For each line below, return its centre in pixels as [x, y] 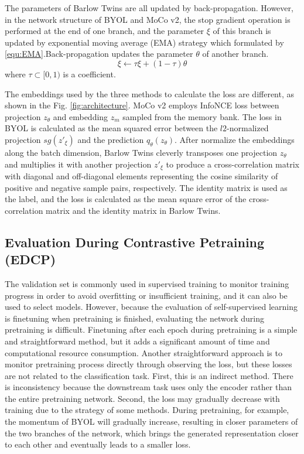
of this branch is [242, 31]
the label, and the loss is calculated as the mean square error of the [126, 199]
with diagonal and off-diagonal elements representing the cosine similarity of [141, 175]
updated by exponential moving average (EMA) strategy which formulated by [144, 42]
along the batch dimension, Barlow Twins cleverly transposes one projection [141, 152]
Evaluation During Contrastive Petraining [135, 242]
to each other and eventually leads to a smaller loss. [98, 444]
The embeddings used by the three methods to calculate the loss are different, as [150, 93]
